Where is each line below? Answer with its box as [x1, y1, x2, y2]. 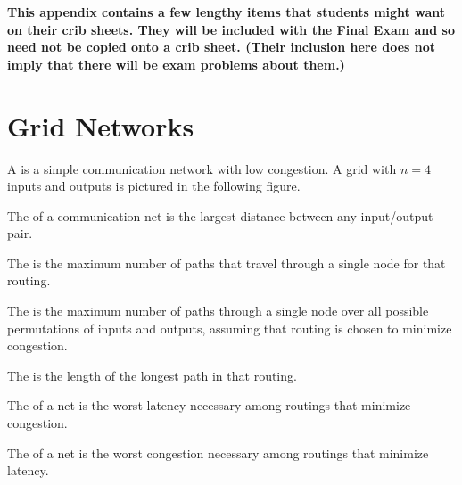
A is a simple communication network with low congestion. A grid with [7, 159, 397, 177]
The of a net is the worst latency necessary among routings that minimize [7, 396, 411, 415]
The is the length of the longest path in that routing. [7, 366, 297, 384]
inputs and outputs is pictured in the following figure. [7, 177, 301, 195]
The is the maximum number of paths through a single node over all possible [7, 301, 429, 320]
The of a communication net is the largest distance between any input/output [7, 206, 433, 225]
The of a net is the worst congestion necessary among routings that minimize [7, 443, 429, 462]
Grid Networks [7, 107, 194, 144]
